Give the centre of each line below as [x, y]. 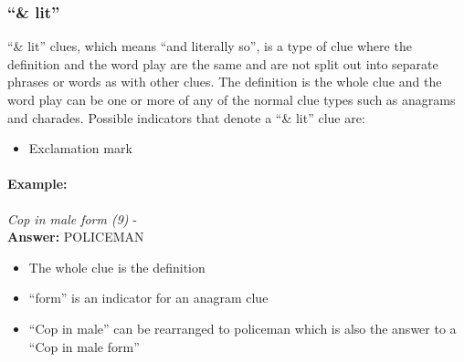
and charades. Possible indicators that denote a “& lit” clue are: [186, 117]
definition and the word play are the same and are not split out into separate [223, 63]
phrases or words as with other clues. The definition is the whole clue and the [225, 82]
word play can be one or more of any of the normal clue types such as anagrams [232, 99]
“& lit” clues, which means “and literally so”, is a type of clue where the [210, 46]
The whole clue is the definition [117, 267]
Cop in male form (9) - [72, 218]
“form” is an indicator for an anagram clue [148, 298]
